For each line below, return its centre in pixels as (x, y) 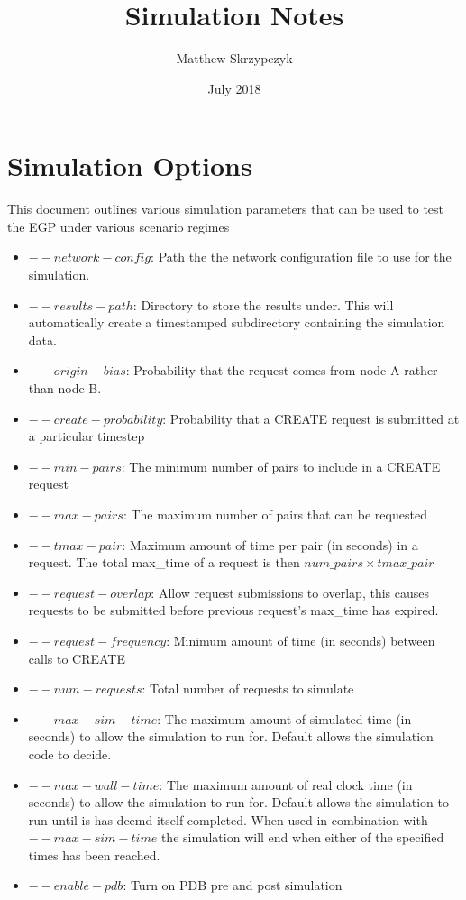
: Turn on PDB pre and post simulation (233, 885)
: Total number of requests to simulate (248, 689)
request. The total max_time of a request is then (164, 562)
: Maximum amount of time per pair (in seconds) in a (270, 544)
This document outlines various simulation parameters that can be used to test (226, 209)
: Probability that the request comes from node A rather (282, 370)
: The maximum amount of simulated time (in (284, 718)
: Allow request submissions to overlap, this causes (290, 592)
